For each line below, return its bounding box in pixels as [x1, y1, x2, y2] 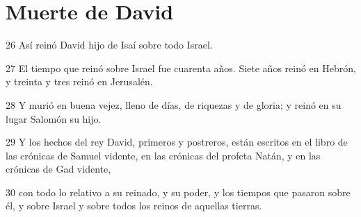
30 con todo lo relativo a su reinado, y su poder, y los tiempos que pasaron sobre [6, 184, 351, 199]
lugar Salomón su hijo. [6, 111, 102, 125]
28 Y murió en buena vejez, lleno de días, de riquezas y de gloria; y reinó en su [6, 97, 342, 112]
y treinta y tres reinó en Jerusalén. [6, 74, 153, 89]
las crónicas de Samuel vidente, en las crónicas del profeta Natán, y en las [6, 148, 321, 162]
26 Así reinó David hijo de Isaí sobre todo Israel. [6, 37, 213, 52]
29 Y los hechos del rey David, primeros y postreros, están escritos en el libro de [6, 134, 348, 149]
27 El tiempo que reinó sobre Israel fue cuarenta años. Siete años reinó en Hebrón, [6, 60, 356, 75]
